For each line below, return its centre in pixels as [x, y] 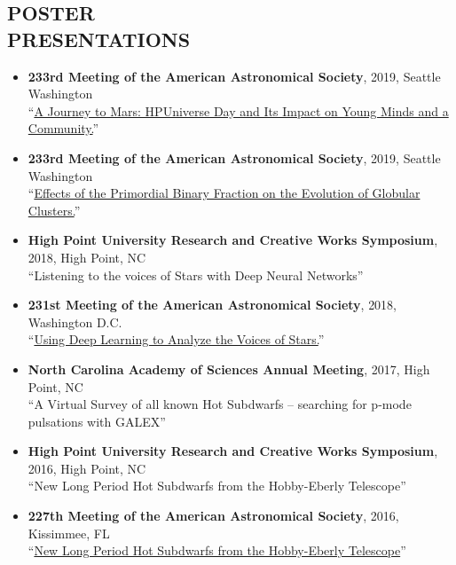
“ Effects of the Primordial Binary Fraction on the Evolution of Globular [224, 193]
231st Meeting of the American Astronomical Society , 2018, [212, 305]
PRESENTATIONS [99, 39]
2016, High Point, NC [87, 468]
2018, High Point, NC [87, 257]
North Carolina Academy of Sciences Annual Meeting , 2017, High [229, 369]
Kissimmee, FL [69, 533]
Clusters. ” [54, 210]
